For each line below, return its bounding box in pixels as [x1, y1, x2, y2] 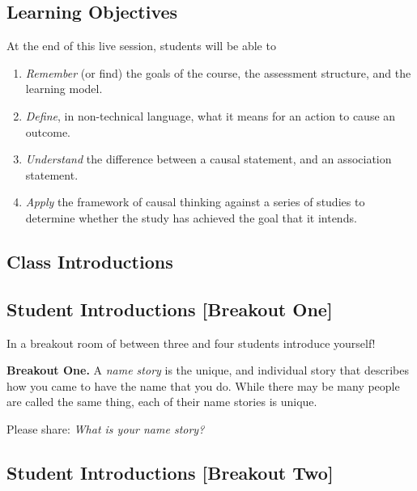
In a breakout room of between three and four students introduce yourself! [6, 334, 376, 351]
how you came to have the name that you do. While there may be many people [6, 377, 400, 394]
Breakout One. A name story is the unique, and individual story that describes [6, 362, 409, 379]
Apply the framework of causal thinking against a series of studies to [25, 193, 365, 210]
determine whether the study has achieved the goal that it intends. [25, 209, 357, 226]
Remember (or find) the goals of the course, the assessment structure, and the [25, 64, 411, 81]
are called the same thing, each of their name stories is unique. [6, 393, 317, 410]
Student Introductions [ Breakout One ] [6, 296, 333, 321]
